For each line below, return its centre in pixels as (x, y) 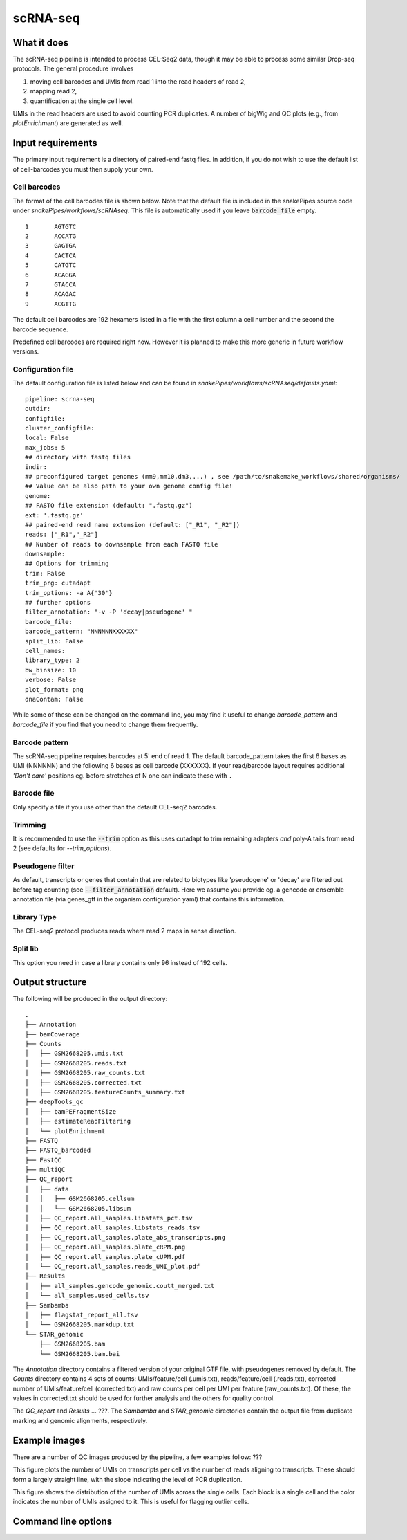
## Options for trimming (67, 563)
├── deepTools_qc (54, 1102)
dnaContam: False (54, 699)
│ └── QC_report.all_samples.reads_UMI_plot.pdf (113, 1266)
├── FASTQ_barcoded (58, 1151)
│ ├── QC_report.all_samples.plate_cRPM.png (105, 1247)
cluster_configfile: (60, 428)
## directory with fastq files (78, 457)
